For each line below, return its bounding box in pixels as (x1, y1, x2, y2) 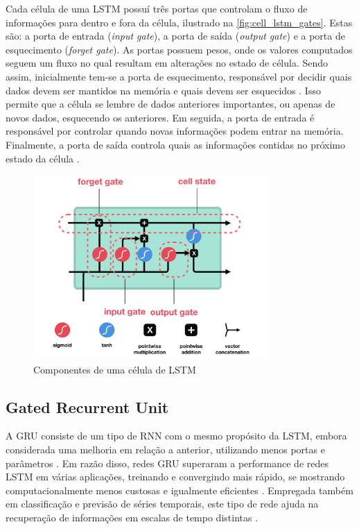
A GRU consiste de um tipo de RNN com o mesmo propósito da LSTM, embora (6, 428, 347, 443)
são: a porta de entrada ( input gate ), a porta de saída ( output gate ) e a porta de (6, 28, 345, 43)
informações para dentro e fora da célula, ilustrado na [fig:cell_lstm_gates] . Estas (6, 15, 353, 29)
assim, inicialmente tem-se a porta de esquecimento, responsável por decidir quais (6, 69, 352, 83)
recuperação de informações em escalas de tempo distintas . (6, 510, 259, 525)
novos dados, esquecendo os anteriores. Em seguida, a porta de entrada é (6, 110, 315, 124)
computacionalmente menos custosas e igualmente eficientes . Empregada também (6, 482, 353, 497)
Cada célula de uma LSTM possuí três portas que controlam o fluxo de (6, 1, 308, 15)
